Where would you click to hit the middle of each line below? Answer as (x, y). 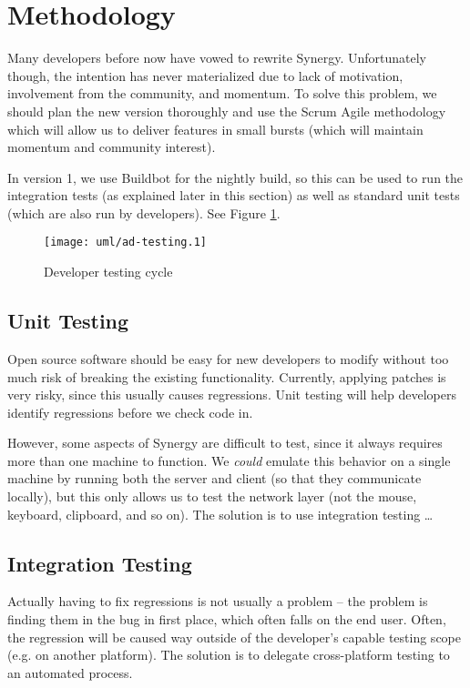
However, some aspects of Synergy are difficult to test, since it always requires (225, 443)
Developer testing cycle (108, 272)
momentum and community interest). (112, 147)
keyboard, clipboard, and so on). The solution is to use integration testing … (220, 514)
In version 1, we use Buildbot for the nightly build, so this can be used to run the (235, 177)
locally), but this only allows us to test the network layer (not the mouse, (212, 496)
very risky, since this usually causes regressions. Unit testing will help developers (232, 395)
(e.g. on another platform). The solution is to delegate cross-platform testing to (229, 655)
